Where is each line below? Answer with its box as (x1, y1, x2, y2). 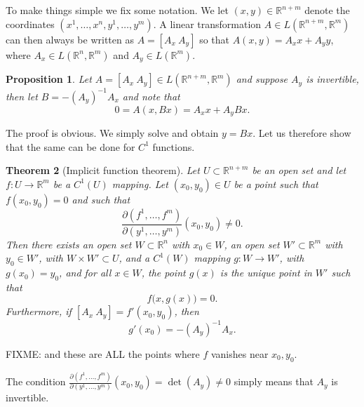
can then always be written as (6, 32, 134, 46)
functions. (152, 139, 195, 154)
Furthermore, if (6, 304, 72, 319)
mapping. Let (112, 176, 168, 191)
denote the (304, 3, 350, 17)
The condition (6, 374, 66, 389)
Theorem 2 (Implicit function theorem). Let (6, 163, 200, 178)
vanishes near (210, 346, 269, 361)
